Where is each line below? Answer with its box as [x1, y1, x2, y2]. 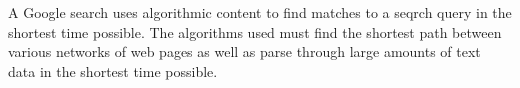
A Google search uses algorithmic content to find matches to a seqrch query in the [8, 2, 512, 22]
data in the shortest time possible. [8, 60, 218, 81]
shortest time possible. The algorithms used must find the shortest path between [8, 21, 502, 42]
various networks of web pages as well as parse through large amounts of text [8, 41, 481, 62]
